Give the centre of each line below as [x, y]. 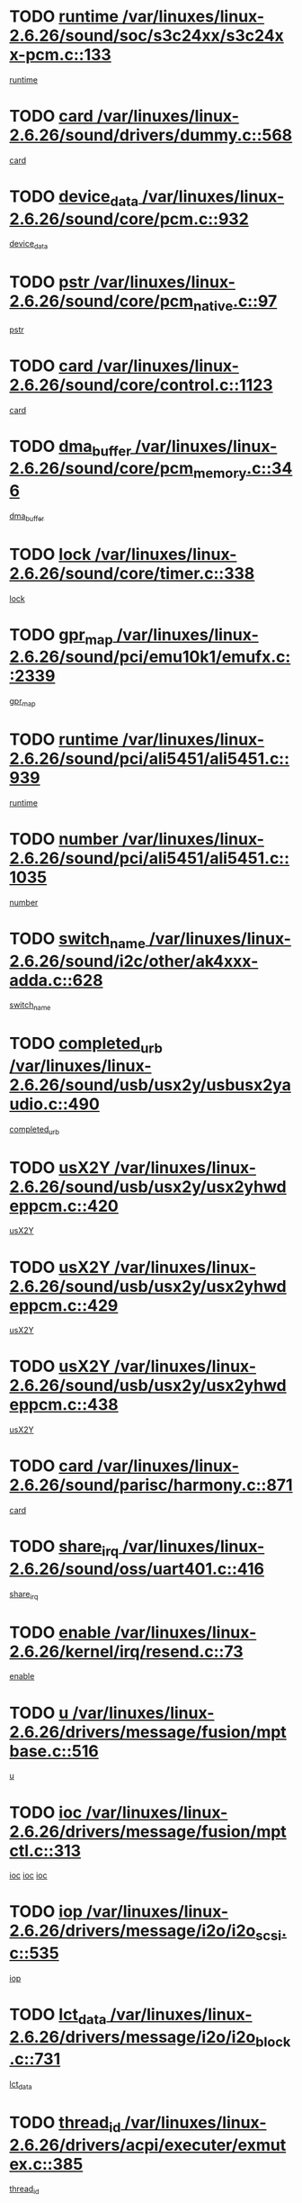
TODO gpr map [62, 636]
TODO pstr [49, 282]
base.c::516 [54, 1751]
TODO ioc [46, 1812]
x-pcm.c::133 [61, 55]
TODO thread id [65, 2124]
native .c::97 [235, 302]
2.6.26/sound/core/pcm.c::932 [129, 219]
